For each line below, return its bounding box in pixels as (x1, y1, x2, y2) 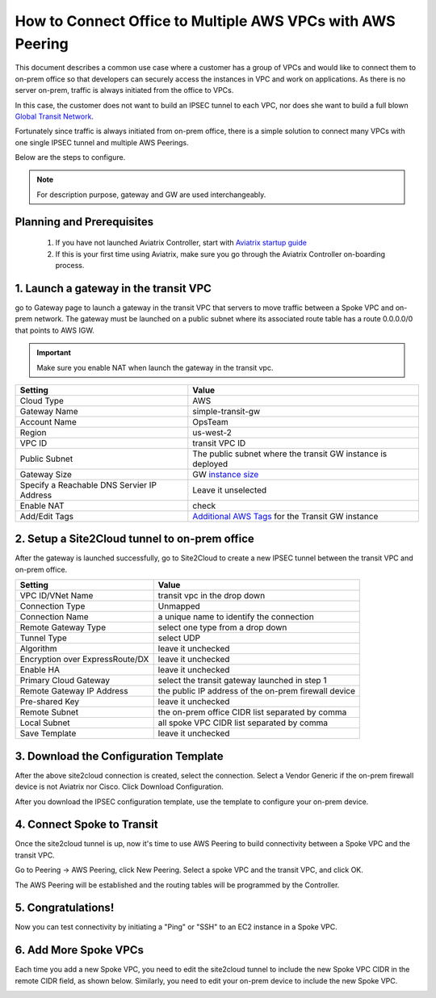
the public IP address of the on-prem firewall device (157, 686, 355, 697)
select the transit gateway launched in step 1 (157, 675, 327, 686)
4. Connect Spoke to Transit (15, 818, 158, 832)
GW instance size (192, 468, 259, 480)
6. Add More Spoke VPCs (15, 943, 145, 957)
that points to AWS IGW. (15, 325, 94, 335)
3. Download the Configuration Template (15, 749, 224, 763)
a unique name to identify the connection (157, 611, 314, 623)
